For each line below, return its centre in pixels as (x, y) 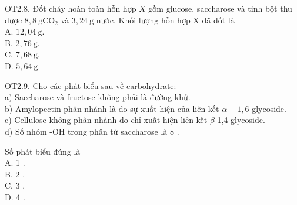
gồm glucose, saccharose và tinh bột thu (220, 8)
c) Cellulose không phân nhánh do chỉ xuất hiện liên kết (106, 120)
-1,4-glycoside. (240, 120)
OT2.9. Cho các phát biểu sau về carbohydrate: (91, 85)
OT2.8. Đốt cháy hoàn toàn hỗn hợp (71, 8)
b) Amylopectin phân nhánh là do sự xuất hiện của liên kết (112, 108)
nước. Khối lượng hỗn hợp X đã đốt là (165, 20)
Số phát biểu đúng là (43, 151)
